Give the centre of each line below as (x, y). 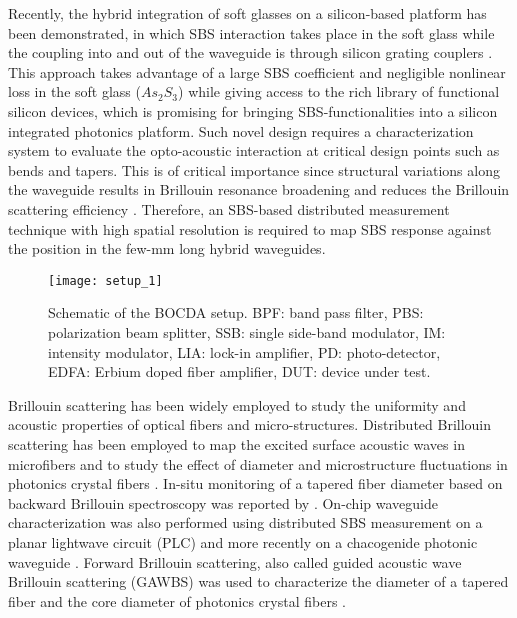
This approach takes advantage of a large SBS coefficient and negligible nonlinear (257, 71)
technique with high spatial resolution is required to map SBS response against (250, 228)
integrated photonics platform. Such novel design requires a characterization (241, 130)
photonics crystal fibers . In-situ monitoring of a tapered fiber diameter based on (255, 483)
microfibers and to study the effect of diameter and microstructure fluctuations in (258, 463)
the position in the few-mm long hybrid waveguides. (167, 248)
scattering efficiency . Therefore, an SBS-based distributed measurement (229, 208)
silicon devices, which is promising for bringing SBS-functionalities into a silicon (253, 110)
